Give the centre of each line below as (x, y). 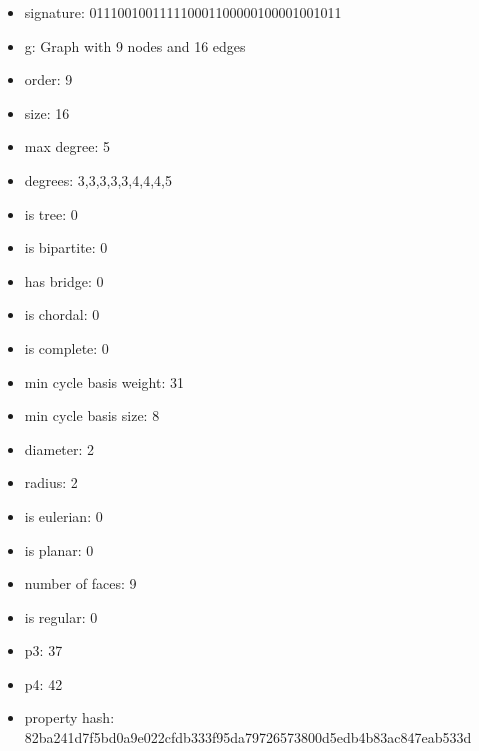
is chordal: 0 (62, 314)
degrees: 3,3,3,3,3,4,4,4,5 (98, 179)
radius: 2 (51, 482)
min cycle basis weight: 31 (104, 381)
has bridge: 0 (64, 280)
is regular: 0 (61, 616)
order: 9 (48, 79)
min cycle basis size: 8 (92, 415)
